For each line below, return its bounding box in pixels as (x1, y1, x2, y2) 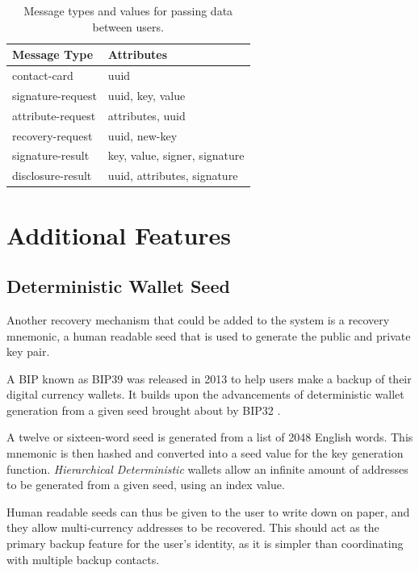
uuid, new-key (107, 127, 178, 144)
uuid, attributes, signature (107, 167, 238, 184)
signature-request (12, 86, 97, 103)
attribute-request (12, 107, 96, 123)
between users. (92, 18, 164, 35)
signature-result (12, 147, 90, 164)
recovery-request (12, 127, 93, 144)
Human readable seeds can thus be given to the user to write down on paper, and (6, 503, 410, 520)
